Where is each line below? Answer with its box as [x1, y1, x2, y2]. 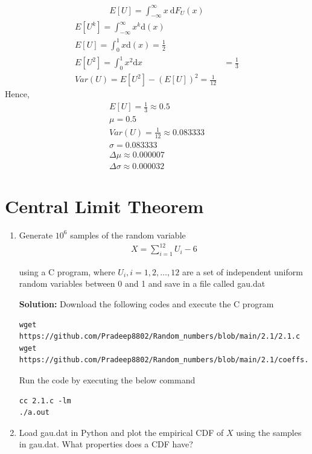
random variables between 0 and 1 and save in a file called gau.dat [19, 277, 266, 290]
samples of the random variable [70, 228, 186, 241]
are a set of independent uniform [182, 265, 303, 278]
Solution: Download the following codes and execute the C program [19, 298, 274, 310]
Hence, [5, 88, 30, 100]
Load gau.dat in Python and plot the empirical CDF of [19, 426, 224, 438]
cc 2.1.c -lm [19, 396, 71, 405]
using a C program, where [19, 265, 115, 278]
